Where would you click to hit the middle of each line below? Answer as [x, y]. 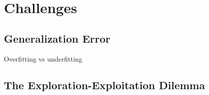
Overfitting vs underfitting [43, 58]
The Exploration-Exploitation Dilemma [104, 85]
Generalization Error [57, 38]
